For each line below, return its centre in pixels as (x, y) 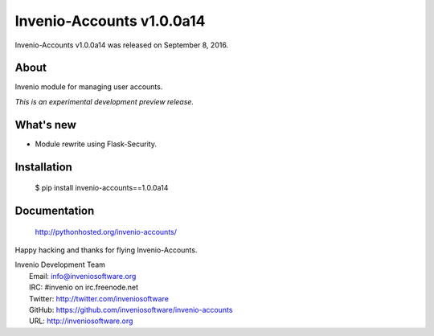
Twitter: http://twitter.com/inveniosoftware (99, 298)
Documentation (55, 210)
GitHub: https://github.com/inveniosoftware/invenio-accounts (131, 309)
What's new (45, 125)
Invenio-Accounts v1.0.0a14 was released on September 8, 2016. (122, 45)
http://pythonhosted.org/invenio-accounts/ (106, 232)
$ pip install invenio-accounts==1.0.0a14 (102, 188)
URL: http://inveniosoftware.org (81, 321)
